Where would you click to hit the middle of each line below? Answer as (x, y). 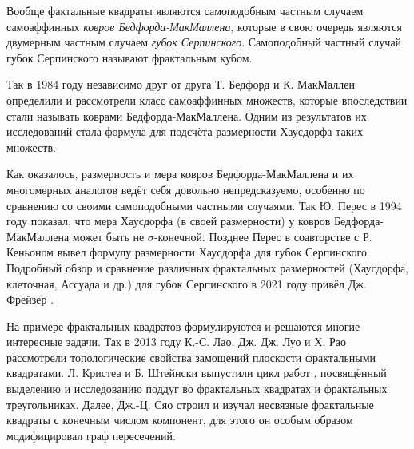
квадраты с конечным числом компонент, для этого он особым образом (180, 420)
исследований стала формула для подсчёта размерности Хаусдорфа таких (185, 131)
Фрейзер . (30, 299)
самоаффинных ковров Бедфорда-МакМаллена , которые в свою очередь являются (204, 26)
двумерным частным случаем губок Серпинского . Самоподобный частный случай (204, 42)
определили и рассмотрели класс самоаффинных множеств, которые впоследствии (207, 99)
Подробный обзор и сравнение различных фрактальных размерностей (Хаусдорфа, (208, 267)
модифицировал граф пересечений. (91, 435)
